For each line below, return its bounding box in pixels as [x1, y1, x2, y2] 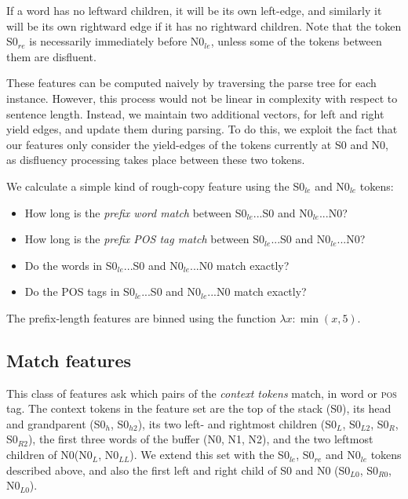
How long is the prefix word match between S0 [24, 204, 247, 220]
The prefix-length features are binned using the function [6, 309, 276, 326]
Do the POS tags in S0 [24, 283, 135, 300]
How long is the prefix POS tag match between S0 [24, 231, 265, 247]
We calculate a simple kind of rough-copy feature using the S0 [6, 177, 305, 194]
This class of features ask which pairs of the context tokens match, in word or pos [6, 384, 397, 401]
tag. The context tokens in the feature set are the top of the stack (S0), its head [6, 400, 392, 417]
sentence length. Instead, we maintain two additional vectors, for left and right [6, 105, 384, 122]
